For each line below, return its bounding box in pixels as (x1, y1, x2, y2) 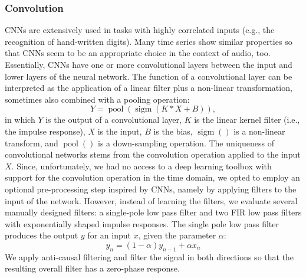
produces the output (5, 229, 78, 241)
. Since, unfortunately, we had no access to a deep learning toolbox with (11, 159, 272, 172)
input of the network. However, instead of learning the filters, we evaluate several (5, 194, 298, 207)
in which (5, 113, 35, 126)
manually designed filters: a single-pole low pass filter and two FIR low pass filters (5, 206, 302, 218)
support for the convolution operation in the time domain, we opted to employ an (5, 171, 300, 184)
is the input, (97, 125, 142, 137)
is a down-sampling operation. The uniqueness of (98, 136, 275, 149)
